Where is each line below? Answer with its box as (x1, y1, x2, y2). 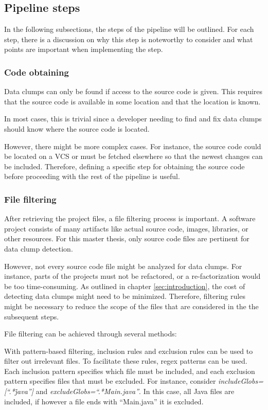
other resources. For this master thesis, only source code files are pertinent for (4, 233, 249, 244)
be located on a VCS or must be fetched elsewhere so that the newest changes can (4, 151, 263, 162)
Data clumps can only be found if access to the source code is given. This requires (4, 86, 263, 97)
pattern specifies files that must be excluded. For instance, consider (4, 376, 216, 386)
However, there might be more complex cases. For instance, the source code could (4, 140, 261, 151)
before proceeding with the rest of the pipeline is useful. (4, 171, 180, 182)
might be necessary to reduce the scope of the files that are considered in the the (4, 300, 259, 311)
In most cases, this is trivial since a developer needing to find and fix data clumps (4, 113, 262, 124)
